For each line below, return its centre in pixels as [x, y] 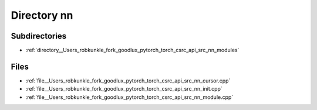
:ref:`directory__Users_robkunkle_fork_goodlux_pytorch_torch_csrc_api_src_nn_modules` [132, 50]
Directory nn [42, 15]
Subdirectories [39, 36]
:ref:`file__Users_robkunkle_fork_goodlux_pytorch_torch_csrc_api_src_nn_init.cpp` [124, 89]
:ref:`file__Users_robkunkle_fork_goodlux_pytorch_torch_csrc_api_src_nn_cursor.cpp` [128, 80]
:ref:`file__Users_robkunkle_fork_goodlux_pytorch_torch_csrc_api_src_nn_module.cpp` [129, 97]
